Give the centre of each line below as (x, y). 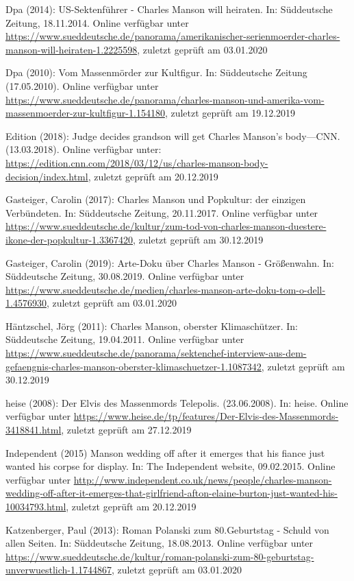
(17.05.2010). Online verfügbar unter (82, 85)
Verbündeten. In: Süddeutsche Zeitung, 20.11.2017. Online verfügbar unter (162, 212)
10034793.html (36, 506)
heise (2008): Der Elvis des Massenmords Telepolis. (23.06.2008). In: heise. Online (177, 402)
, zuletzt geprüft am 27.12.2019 (126, 430)
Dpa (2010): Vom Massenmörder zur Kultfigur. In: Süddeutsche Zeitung (156, 72)
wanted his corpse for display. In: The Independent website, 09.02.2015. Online (170, 466)
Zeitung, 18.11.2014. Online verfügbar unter (97, 22)
